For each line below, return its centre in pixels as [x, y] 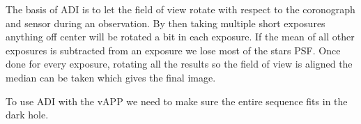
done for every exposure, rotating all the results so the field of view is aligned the [179, 64]
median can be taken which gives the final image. [111, 77]
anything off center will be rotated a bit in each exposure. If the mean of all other [180, 37]
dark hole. [27, 115]
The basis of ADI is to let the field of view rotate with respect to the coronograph [180, 9]
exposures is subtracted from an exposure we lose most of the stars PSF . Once [173, 50]
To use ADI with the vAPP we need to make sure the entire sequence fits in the [177, 101]
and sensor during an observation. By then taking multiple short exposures [166, 23]
